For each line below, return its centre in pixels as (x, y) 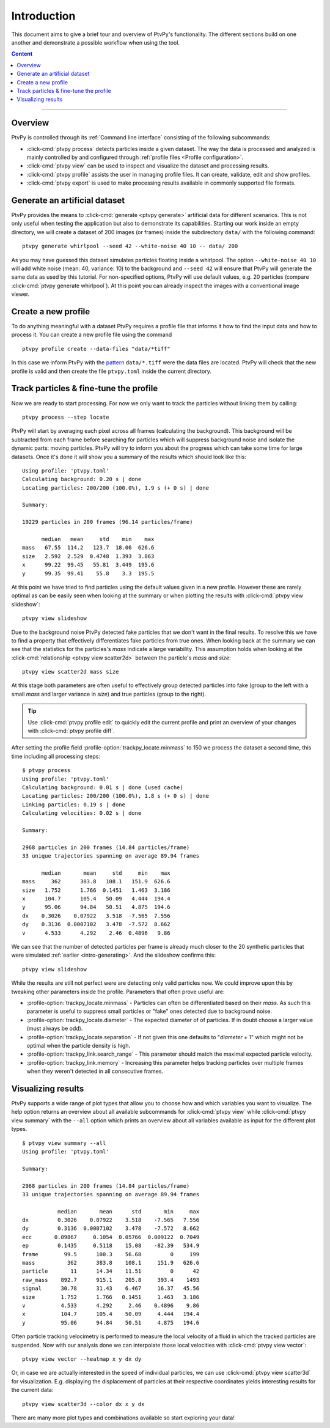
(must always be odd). (55, 1029)
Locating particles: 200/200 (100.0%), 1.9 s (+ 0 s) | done (116, 488)
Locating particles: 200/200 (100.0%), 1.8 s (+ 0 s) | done (116, 796)
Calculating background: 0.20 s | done (82, 479)
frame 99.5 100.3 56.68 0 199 (111, 1254)
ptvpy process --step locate (66, 417)
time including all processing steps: (56, 756)
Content (22, 54)
